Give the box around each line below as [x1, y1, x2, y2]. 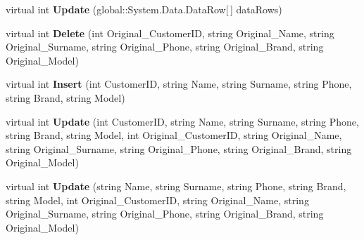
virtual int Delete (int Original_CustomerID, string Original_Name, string [6, 25, 334, 40]
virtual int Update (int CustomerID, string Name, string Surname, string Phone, [6, 114, 359, 128]
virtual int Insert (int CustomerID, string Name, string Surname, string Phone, [6, 76, 352, 91]
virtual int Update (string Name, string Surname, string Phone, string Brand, [6, 178, 346, 193]
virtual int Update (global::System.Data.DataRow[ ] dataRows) [6, 2, 282, 16]
